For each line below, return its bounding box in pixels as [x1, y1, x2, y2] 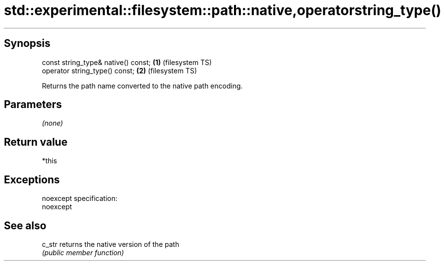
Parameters [4, 98, 62, 111]
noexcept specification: [42, 194, 118, 203]
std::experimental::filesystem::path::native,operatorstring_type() [4, 2, 442, 19]
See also [4, 219, 47, 232]
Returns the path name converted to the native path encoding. [42, 81, 243, 90]
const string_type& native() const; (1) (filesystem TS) [42, 58, 212, 66]
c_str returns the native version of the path [42, 240, 180, 248]
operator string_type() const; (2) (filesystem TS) [42, 66, 197, 75]
